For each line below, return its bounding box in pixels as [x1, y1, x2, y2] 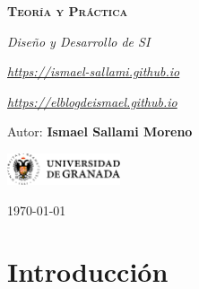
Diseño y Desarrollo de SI [7, 31, 151, 50]
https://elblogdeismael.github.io [7, 92, 177, 110]
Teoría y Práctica [7, 2, 128, 20]
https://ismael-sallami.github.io [7, 62, 180, 81]
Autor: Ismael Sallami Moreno [7, 122, 193, 141]
